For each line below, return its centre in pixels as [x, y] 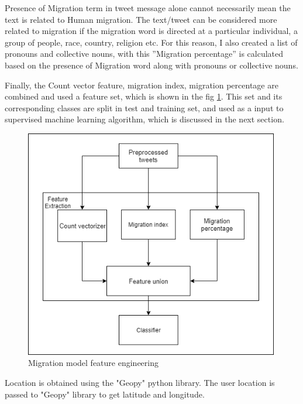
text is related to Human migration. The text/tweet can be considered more [141, 19]
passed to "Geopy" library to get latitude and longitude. [105, 394]
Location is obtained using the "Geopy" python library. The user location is [140, 383]
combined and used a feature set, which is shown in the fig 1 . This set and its [144, 96]
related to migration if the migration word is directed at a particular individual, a [151, 31]
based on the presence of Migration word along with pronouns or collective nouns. [151, 65]
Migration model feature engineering [93, 363]
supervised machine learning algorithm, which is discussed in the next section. [144, 119]
